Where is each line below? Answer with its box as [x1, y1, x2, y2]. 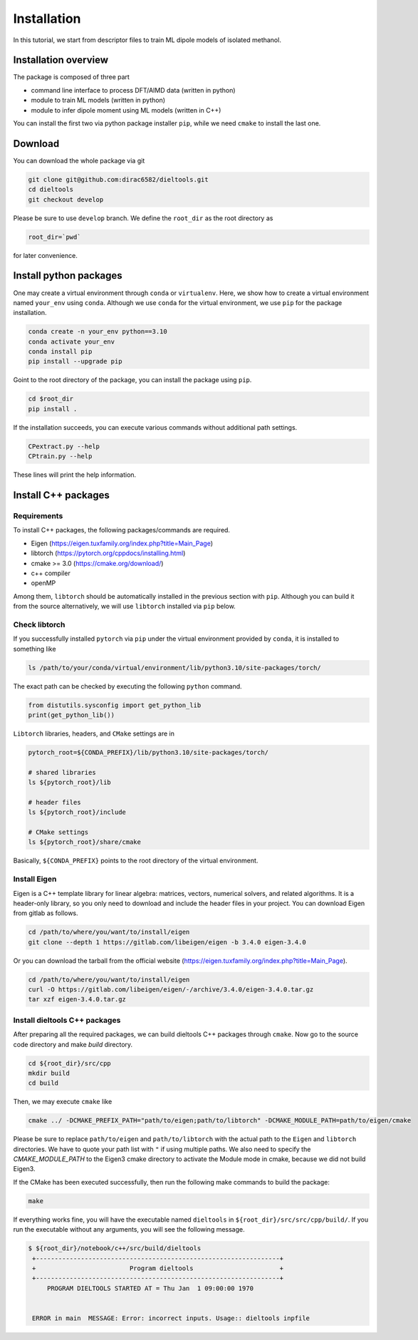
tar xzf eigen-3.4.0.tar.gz [28, 995, 126, 1004]
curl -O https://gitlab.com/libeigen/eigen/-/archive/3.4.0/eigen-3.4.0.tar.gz [28, 986, 314, 994]
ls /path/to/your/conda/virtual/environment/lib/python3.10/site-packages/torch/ [28, 664, 322, 671]
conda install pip [28, 348, 93, 356]
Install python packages [13, 269, 122, 282]
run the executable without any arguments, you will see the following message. [13, 1225, 245, 1234]
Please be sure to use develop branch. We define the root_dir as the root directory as [13, 214, 273, 222]
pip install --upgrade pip [28, 357, 122, 366]
